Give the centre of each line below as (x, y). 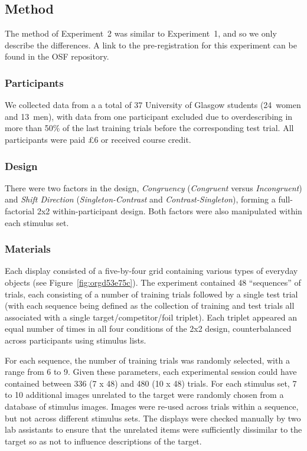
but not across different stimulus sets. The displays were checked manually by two (153, 418)
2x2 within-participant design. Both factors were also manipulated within (169, 210)
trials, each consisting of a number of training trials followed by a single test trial (151, 294)
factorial (20, 210)
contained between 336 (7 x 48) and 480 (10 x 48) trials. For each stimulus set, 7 (151, 383)
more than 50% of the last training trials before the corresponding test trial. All (149, 128)
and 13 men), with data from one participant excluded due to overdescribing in (149, 116)
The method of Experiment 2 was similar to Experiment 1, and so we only (141, 33)
